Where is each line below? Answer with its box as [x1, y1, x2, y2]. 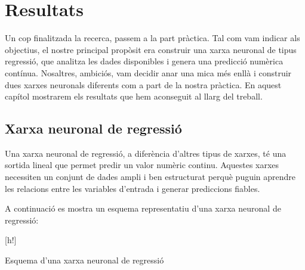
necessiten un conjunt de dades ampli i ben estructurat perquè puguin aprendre [5, 170, 296, 183]
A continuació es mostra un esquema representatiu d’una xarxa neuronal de [5, 202, 281, 215]
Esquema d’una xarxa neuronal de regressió [5, 254, 164, 266]
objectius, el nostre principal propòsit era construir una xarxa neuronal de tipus [5, 43, 297, 55]
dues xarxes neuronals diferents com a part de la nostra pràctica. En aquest [5, 78, 282, 91]
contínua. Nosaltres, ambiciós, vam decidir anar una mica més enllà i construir [5, 66, 292, 79]
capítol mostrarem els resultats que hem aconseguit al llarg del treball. [5, 90, 263, 103]
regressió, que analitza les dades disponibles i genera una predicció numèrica [5, 55, 284, 67]
